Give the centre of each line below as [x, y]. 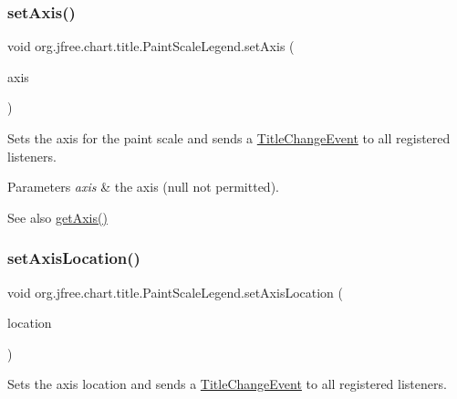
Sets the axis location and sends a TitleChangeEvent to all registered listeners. [227, 384]
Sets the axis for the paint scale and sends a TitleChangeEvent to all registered [229, 138]
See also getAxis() [57, 217]
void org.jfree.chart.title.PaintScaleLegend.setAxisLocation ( [176, 292]
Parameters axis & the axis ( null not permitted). [143, 187]
